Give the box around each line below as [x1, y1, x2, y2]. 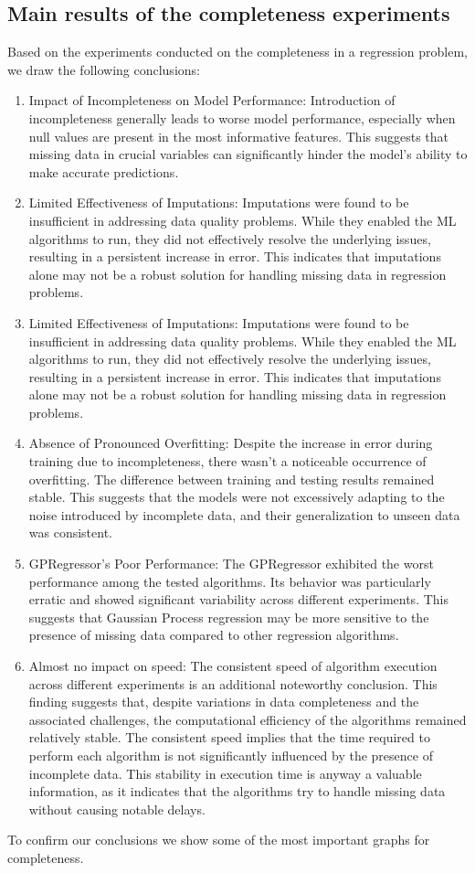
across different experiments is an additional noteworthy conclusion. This [28, 674, 438, 693]
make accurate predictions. [28, 162, 179, 181]
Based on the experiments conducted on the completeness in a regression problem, [7, 42, 468, 61]
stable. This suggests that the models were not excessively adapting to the [28, 487, 445, 506]
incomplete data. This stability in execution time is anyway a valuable [28, 763, 422, 783]
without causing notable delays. [28, 799, 206, 818]
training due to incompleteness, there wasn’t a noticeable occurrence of [28, 452, 427, 471]
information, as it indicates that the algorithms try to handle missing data [28, 782, 446, 801]
